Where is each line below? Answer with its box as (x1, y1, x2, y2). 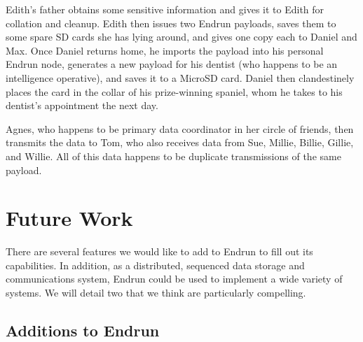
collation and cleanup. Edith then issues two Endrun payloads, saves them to (6, 15, 336, 30)
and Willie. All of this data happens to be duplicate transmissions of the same (6, 148, 341, 163)
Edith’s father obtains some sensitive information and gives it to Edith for (6, 2, 324, 16)
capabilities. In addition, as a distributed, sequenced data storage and (6, 257, 305, 272)
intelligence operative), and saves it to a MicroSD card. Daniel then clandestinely (6, 70, 355, 85)
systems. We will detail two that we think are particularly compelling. (6, 285, 306, 300)
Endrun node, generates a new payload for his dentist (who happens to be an (6, 57, 338, 71)
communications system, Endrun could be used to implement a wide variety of (6, 271, 343, 286)
